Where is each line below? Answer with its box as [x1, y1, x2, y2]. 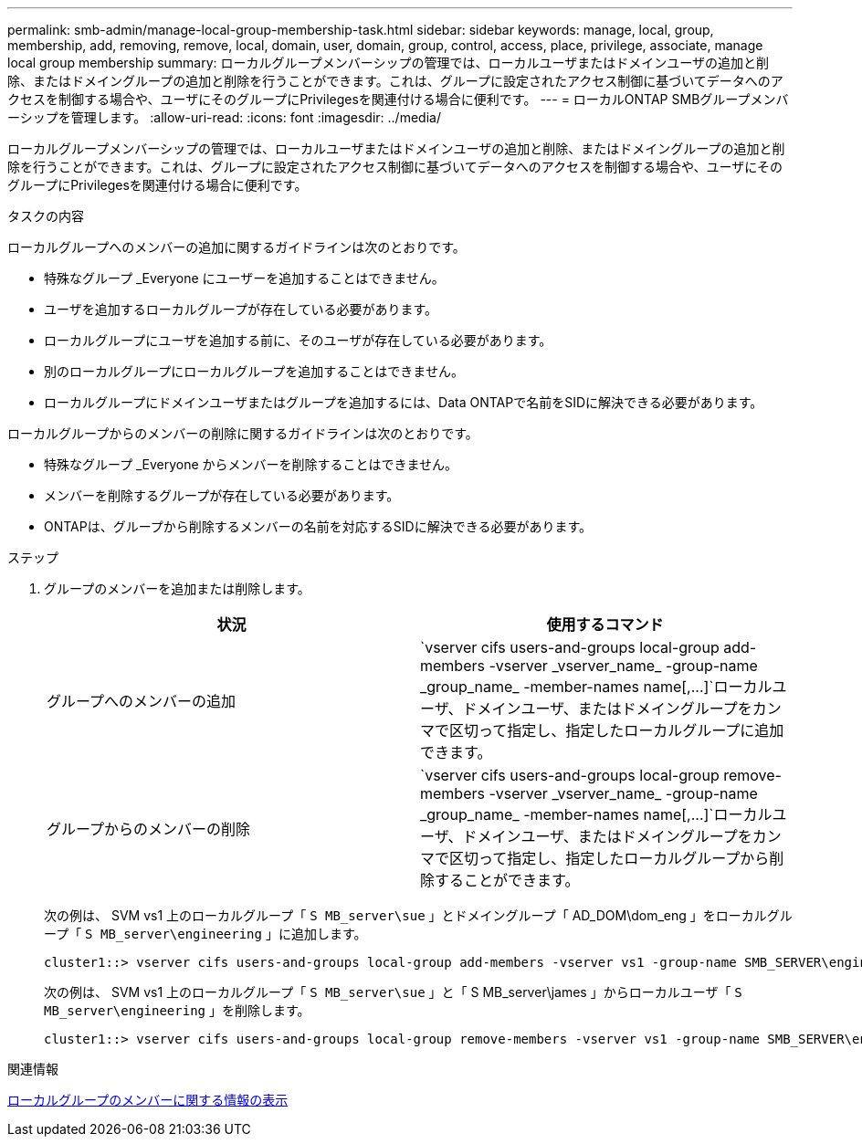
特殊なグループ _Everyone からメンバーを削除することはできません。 [44, 457, 458, 472]
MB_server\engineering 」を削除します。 [44, 1002, 310, 1018]
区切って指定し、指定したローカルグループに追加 [449, 721, 784, 740]
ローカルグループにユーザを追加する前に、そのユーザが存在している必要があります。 [44, 332, 552, 348]
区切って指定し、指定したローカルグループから [449, 849, 770, 867]
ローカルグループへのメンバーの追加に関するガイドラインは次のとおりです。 [7, 239, 466, 255]
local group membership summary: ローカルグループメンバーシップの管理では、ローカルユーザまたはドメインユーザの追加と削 [7, 55, 769, 70]
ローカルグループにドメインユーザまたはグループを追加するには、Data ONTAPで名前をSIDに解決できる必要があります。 [44, 394, 763, 410]
